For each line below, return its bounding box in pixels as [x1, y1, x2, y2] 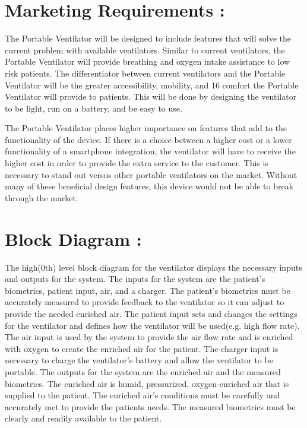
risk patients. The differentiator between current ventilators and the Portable [5, 66, 286, 79]
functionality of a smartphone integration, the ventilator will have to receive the [5, 145, 296, 157]
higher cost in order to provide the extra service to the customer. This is [5, 157, 268, 169]
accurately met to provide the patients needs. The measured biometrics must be [5, 400, 296, 413]
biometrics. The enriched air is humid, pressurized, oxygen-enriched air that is [5, 377, 289, 389]
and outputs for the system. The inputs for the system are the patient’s [5, 272, 265, 285]
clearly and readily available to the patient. [5, 412, 162, 424]
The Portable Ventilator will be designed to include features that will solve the [5, 32, 291, 45]
